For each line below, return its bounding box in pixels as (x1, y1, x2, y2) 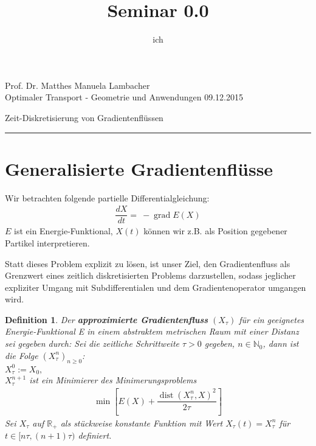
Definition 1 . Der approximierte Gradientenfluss (5, 313, 208, 326)
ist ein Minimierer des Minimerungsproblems (29, 374, 197, 386)
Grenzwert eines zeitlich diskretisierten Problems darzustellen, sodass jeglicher (5, 269, 296, 282)
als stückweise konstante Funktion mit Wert (60, 416, 223, 429)
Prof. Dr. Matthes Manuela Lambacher (5, 78, 150, 91)
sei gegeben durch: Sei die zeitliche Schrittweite (5, 337, 179, 350)
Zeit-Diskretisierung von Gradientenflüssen (5, 111, 163, 124)
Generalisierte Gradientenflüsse (5, 156, 273, 181)
